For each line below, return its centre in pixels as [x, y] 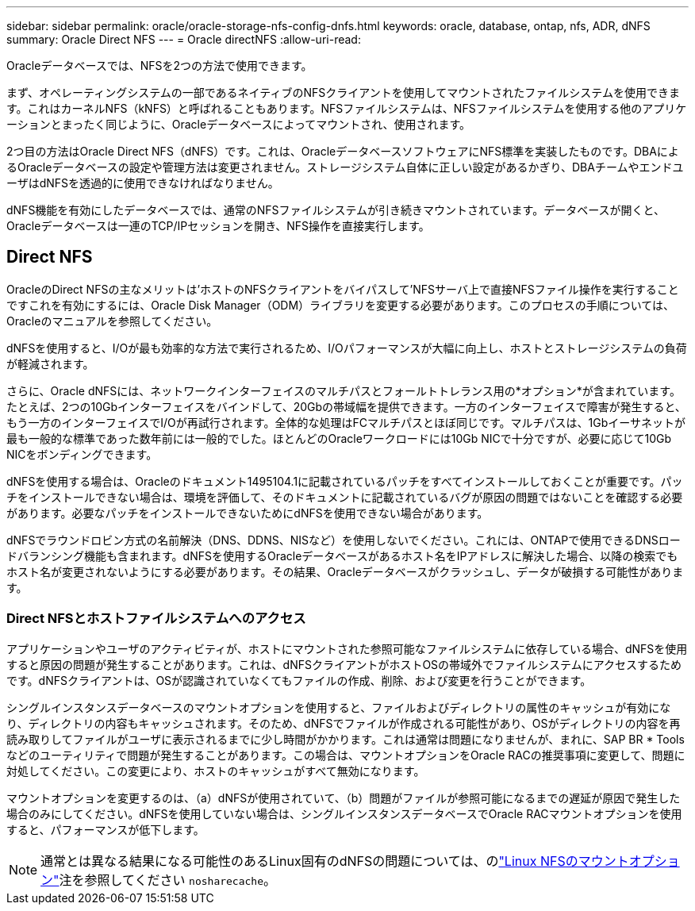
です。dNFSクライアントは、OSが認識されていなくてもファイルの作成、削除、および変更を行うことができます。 [299, 680]
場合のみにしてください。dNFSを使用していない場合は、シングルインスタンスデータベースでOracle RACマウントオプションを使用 [344, 813]
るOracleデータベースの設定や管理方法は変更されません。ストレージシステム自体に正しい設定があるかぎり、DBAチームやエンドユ [345, 167]
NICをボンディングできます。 [82, 454]
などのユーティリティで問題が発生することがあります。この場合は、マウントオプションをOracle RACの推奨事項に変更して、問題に [346, 755]
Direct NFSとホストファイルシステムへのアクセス [156, 619]
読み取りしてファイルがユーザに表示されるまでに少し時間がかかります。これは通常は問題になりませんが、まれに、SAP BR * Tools [346, 739]
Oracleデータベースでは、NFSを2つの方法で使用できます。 [159, 65]
